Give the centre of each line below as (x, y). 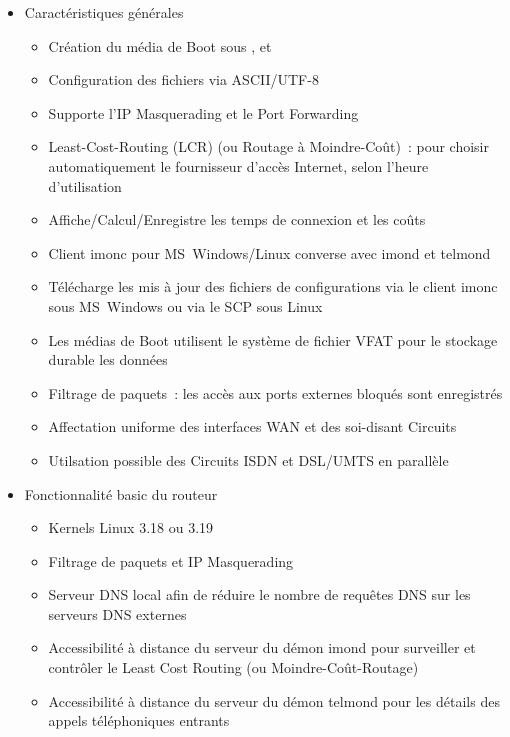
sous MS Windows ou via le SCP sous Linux (185, 305)
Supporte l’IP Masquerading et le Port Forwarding (203, 112)
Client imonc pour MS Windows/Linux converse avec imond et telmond (269, 252)
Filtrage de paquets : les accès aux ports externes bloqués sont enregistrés (275, 392)
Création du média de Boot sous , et (160, 45)
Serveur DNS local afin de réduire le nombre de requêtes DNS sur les (259, 594)
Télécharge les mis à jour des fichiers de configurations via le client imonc (273, 286)
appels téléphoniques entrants (139, 720)
